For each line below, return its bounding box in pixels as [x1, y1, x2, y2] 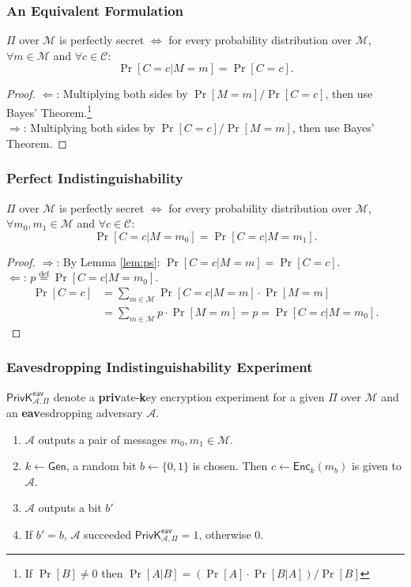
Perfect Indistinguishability [6, 168, 183, 188]
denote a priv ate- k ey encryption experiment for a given [53, 388, 325, 405]
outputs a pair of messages [38, 431, 167, 447]
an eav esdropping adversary [6, 404, 143, 420]
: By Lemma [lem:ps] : [56, 253, 160, 269]
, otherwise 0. [198, 525, 264, 542]
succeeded [84, 525, 132, 542]
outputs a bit [38, 499, 102, 516]
